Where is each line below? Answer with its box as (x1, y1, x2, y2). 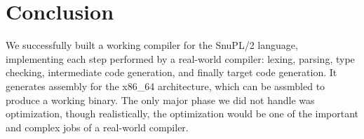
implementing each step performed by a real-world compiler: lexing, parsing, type (6, 51, 355, 66)
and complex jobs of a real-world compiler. (6, 119, 189, 134)
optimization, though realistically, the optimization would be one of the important (6, 106, 359, 121)
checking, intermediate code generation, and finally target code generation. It (6, 65, 337, 80)
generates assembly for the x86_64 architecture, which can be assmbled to (6, 78, 325, 93)
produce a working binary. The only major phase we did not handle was (6, 92, 315, 107)
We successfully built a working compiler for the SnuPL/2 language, (6, 38, 298, 52)
